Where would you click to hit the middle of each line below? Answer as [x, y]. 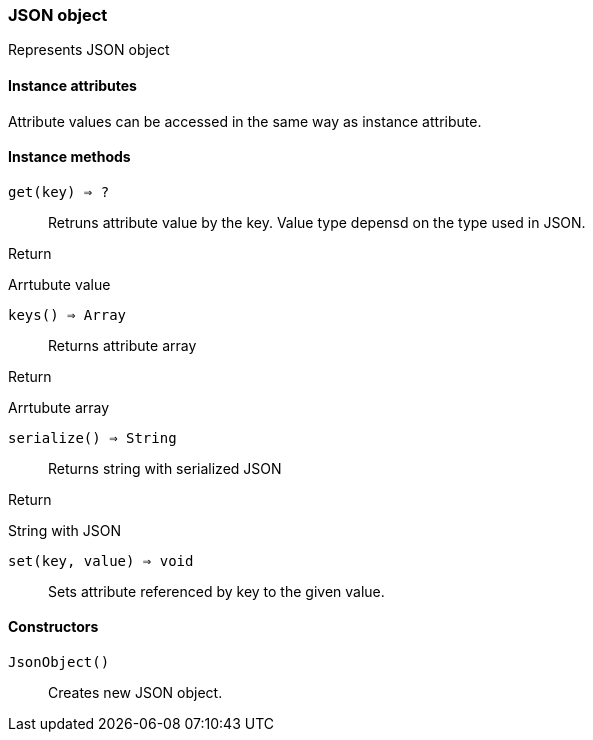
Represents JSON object [89, 50]
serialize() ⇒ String [92, 437]
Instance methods [69, 157]
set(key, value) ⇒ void [101, 560]
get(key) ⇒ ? [59, 191]
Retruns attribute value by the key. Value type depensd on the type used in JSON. [317, 222]
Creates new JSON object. [135, 693]
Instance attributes [72, 85]
